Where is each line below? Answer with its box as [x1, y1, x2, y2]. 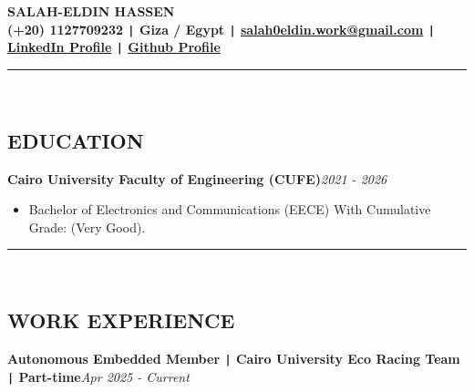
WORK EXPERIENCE [7, 306, 235, 335]
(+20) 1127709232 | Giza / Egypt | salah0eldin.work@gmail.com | [7, 19, 435, 38]
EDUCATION [7, 126, 144, 154]
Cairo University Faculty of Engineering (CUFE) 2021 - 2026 [7, 169, 387, 188]
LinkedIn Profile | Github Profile [7, 37, 221, 57]
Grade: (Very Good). [28, 217, 146, 236]
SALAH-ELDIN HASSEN [7, 2, 175, 20]
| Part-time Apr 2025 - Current [7, 366, 190, 386]
